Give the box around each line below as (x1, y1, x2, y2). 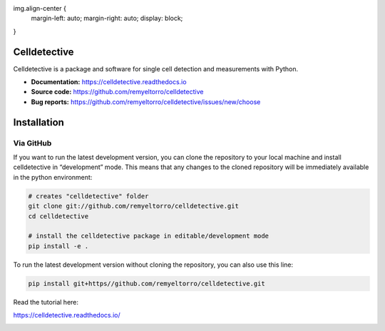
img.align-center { (13, 4, 67, 12)
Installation (13, 116, 64, 128)
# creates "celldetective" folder (28, 192, 149, 200)
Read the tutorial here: (13, 297, 78, 306)
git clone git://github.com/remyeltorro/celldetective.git (28, 202, 239, 210)
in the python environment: (13, 173, 93, 181)
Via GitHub (13, 138, 52, 148)
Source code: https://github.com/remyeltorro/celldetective (31, 88, 204, 96)
